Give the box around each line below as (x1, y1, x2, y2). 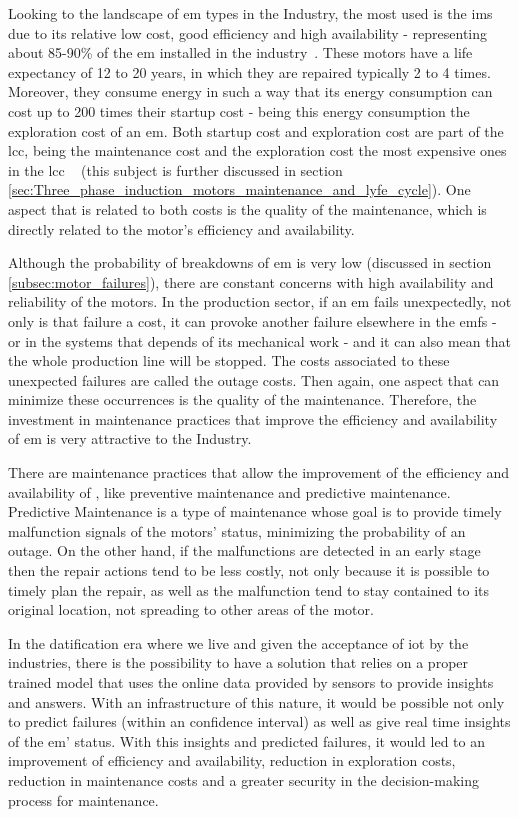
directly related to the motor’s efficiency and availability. (8, 218, 355, 239)
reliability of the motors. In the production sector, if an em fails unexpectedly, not (8, 291, 512, 312)
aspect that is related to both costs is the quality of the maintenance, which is (8, 198, 487, 219)
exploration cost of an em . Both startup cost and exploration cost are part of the (8, 120, 504, 141)
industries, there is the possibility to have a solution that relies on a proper (8, 652, 469, 673)
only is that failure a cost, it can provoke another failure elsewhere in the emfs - (8, 310, 497, 331)
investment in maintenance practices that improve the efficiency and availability (8, 408, 498, 429)
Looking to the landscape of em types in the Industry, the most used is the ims (8, 3, 493, 23)
